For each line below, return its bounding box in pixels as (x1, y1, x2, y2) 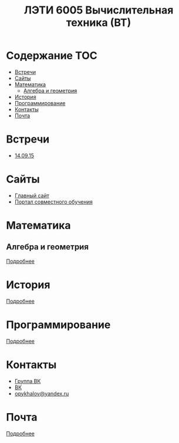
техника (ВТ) (66, 16, 131, 29)
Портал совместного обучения (14, 198, 93, 205)
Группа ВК (14, 377, 41, 384)
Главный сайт (14, 192, 50, 199)
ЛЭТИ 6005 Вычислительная (23, 4, 174, 17)
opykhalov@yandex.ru (14, 390, 69, 397)
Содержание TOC (6, 49, 98, 62)
